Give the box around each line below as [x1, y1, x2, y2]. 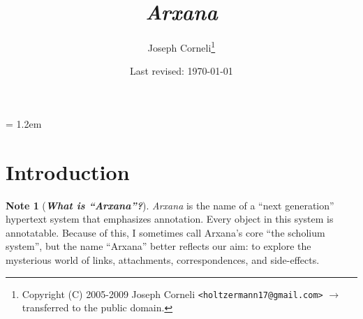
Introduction [6, 157, 130, 186]
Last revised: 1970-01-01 [130, 64, 233, 78]
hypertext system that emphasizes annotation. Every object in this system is [6, 212, 334, 226]
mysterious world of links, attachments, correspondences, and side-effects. [6, 253, 320, 267]
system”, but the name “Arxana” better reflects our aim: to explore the [6, 239, 311, 253]
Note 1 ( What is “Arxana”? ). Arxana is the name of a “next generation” [6, 198, 334, 212]
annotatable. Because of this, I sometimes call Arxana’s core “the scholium [6, 225, 325, 239]
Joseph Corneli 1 [147, 38, 216, 54]
